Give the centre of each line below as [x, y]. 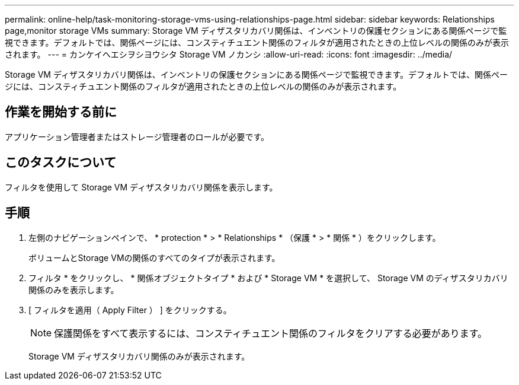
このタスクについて [61, 163]
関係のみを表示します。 [74, 289]
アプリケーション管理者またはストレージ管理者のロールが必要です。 [137, 136]
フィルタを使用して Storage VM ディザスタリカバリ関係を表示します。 [141, 187]
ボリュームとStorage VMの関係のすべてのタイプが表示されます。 [154, 257]
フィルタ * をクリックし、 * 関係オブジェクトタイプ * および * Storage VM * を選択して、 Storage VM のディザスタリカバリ [268, 278]
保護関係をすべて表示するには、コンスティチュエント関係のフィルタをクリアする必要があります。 [271, 333]
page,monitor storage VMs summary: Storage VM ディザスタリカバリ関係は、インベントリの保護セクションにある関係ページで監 [256, 31]
